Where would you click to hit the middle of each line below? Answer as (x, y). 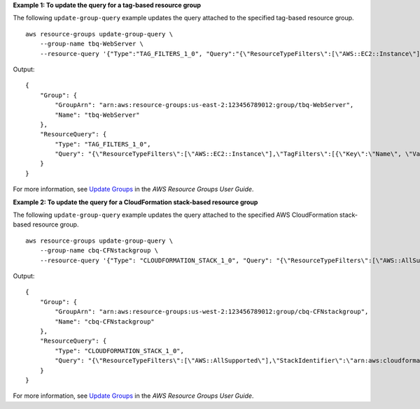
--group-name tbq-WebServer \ (91, 44)
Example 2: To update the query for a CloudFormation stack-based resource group (135, 202)
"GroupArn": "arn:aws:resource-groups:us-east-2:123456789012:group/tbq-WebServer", (204, 105)
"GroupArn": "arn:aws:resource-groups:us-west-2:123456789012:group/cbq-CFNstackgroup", (212, 312)
